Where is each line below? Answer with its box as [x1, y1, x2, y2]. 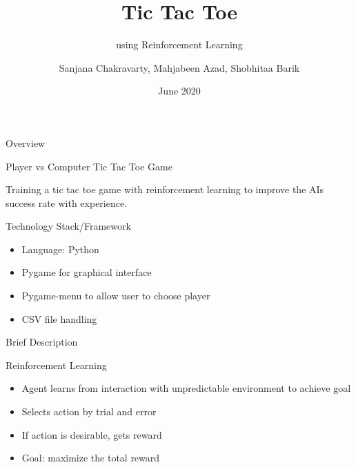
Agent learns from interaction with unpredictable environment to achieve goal [21, 381, 351, 395]
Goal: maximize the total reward [21, 450, 160, 465]
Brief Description [6, 335, 78, 349]
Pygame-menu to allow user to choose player [21, 288, 210, 303]
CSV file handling [21, 311, 97, 326]
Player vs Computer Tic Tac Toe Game [6, 159, 172, 173]
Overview [6, 135, 46, 150]
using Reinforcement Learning [116, 37, 243, 52]
